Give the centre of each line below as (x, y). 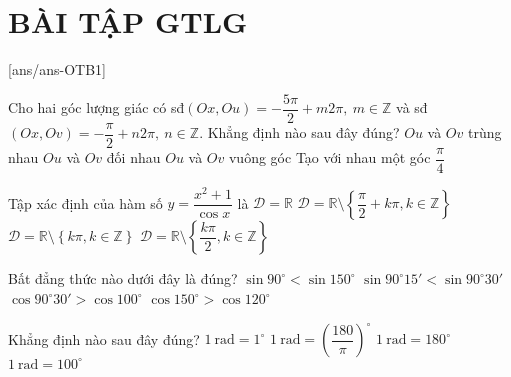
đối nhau (133, 157)
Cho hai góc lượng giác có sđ (96, 107)
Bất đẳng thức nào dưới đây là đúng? (123, 278)
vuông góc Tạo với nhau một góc (329, 157)
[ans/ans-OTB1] (57, 69)
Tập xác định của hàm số (85, 202)
